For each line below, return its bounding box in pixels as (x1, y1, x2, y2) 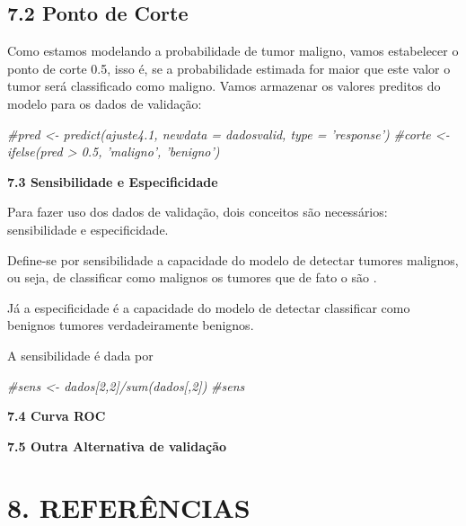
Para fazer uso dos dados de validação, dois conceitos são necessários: (7, 202, 388, 221)
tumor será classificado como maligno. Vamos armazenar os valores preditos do (7, 76, 441, 95)
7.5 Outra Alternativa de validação (7, 436, 227, 455)
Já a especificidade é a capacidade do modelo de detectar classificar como (7, 298, 410, 316)
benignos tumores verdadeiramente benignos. (7, 316, 254, 334)
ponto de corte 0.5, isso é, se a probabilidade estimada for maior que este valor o (7, 58, 451, 77)
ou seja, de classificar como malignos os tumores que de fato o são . (7, 268, 377, 287)
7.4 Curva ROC (7, 406, 106, 425)
